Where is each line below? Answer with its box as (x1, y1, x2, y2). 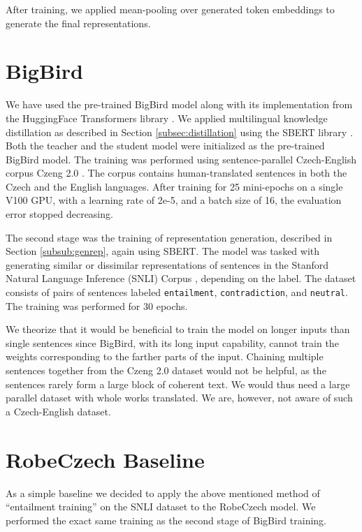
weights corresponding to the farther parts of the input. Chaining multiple (6, 349, 324, 364)
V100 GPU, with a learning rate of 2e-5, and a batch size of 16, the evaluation (6, 193, 342, 207)
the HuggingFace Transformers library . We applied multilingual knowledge (6, 110, 328, 125)
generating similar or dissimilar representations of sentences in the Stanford (6, 257, 329, 272)
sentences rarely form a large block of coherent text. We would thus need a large (6, 376, 350, 391)
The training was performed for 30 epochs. (6, 298, 188, 313)
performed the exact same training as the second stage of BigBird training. (6, 512, 326, 527)
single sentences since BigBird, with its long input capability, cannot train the (6, 335, 339, 350)
